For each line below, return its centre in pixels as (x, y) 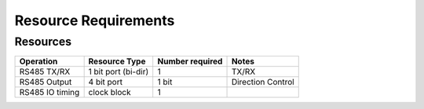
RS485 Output (46, 82)
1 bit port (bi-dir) (119, 72)
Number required (190, 61)
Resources (43, 42)
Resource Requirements (95, 20)
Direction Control (263, 82)
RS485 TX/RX (45, 72)
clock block (110, 93)
